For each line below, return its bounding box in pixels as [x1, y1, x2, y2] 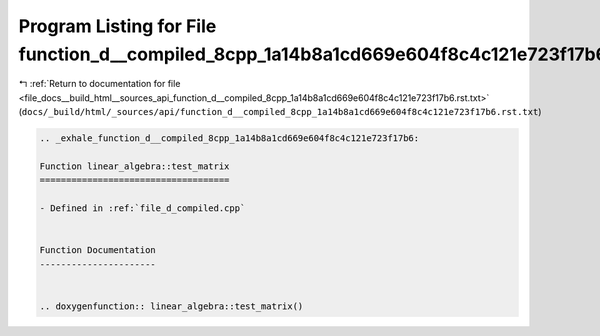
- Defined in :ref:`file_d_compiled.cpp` [39, 203, 246, 214]
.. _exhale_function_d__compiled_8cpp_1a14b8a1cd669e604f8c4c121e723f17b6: [39, 133, 420, 144]
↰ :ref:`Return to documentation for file [18, 78, 181, 90]
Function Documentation [39, 245, 157, 256]
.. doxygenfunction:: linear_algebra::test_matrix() [39, 300, 304, 312]
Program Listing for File [18, 15, 217, 37]
